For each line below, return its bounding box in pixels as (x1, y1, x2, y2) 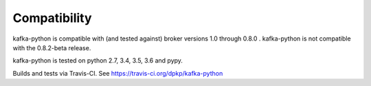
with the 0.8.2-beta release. (12, 43, 91, 52)
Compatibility (12, 10, 92, 25)
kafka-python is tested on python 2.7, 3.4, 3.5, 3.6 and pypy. (12, 56, 183, 65)
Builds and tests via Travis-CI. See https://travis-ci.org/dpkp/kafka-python (12, 69, 223, 77)
